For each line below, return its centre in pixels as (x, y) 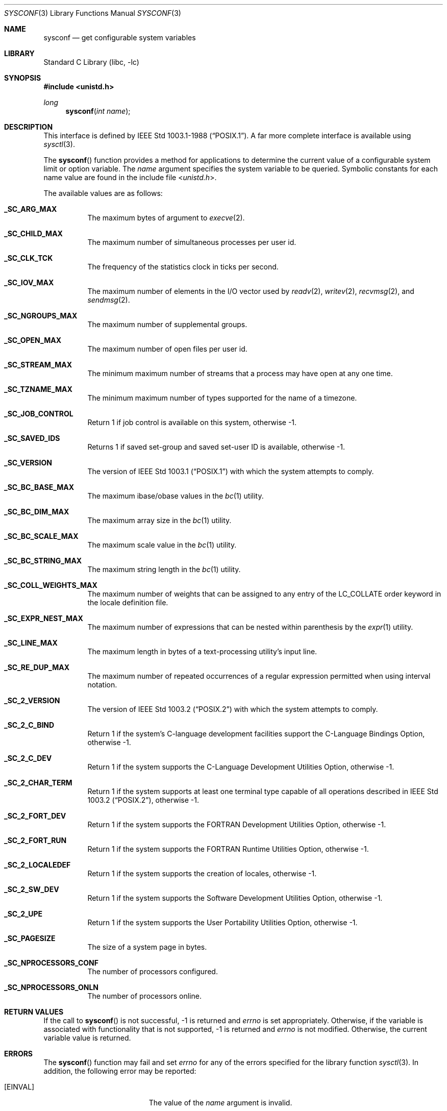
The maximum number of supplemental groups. (167, 324)
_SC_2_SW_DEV (32, 889)
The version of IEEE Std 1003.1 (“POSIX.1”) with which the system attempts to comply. (231, 471)
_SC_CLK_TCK (29, 258)
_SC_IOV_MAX (29, 282)
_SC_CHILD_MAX (33, 233)
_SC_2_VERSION (32, 700)
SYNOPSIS (23, 78)
